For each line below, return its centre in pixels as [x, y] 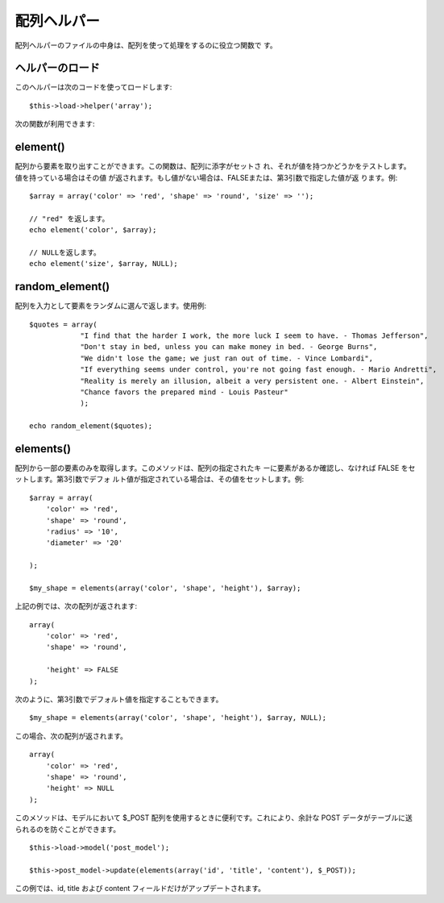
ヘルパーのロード [57, 68]
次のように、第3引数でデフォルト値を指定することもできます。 [119, 699]
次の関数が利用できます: [55, 124]
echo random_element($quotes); [91, 426]
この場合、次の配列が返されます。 [71, 736]
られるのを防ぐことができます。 [68, 829]
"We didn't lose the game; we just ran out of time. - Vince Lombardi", [227, 358]
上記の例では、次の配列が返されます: [76, 606]
